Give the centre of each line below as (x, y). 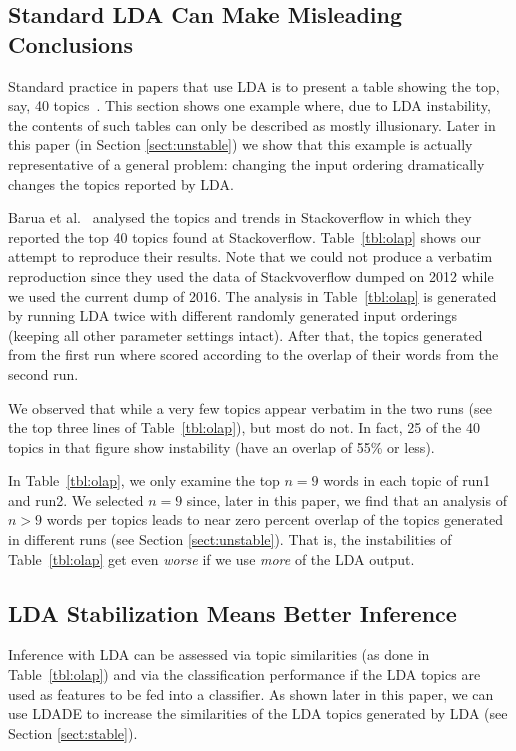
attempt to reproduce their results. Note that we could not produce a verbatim (250, 256)
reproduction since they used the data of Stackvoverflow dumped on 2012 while (251, 275)
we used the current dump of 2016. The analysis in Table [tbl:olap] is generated (252, 295)
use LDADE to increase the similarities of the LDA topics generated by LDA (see (258, 713)
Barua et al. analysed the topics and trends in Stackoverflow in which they (240, 217)
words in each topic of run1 (407, 480)
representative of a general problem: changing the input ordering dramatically (246, 163)
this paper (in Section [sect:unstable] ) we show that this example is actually (240, 144)
